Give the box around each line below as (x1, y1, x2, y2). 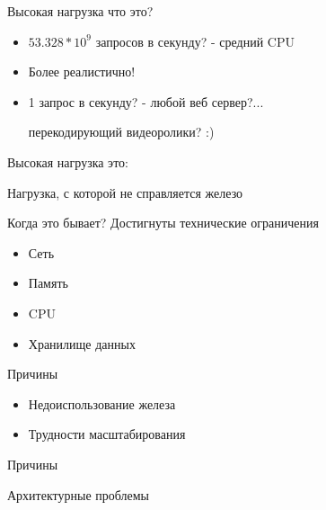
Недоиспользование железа (28, 394, 176, 413)
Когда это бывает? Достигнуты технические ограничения (7, 213, 319, 232)
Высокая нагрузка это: (7, 152, 128, 171)
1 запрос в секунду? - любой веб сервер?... (28, 92, 264, 111)
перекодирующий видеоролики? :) (28, 122, 215, 141)
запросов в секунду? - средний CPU (95, 31, 295, 50)
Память (28, 273, 68, 292)
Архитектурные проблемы (7, 485, 149, 504)
